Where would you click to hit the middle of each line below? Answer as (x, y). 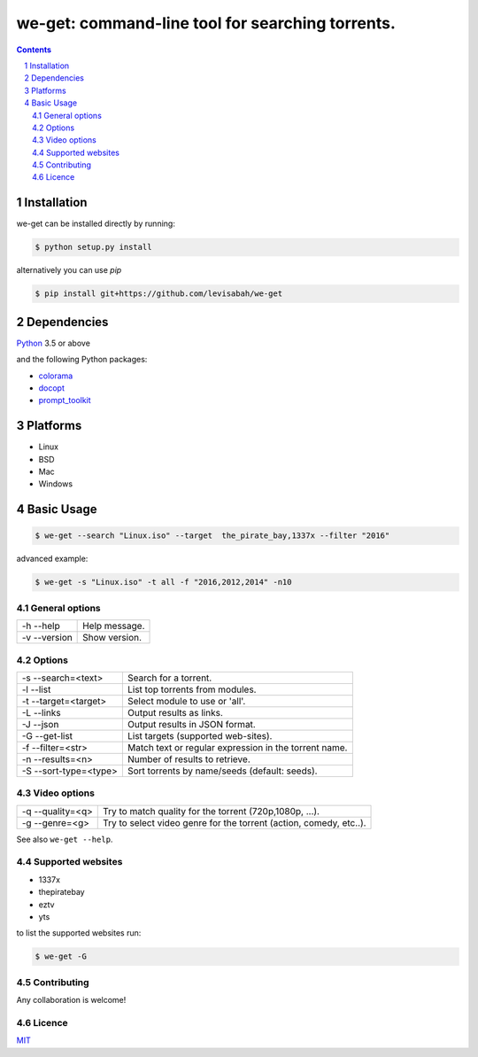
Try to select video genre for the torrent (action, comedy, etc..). (235, 822)
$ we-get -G (61, 956)
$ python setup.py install (93, 247)
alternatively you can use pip (69, 270)
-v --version (47, 638)
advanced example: (52, 559)
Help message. (114, 626)
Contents (34, 50)
